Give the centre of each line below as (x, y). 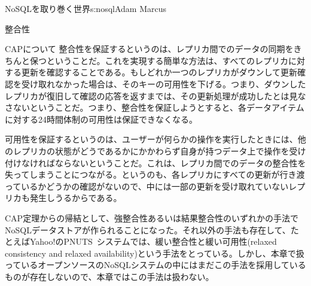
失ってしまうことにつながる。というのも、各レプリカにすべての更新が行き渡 (155, 174)
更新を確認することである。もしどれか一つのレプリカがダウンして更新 (159, 72)
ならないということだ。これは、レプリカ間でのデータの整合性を (180, 162)
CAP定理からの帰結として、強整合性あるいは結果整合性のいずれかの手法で (152, 217)
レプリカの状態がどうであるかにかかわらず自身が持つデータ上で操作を (151, 150)
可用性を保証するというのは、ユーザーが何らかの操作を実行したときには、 (151, 139)
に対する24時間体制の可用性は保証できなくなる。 (101, 119)
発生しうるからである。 (76, 198)
